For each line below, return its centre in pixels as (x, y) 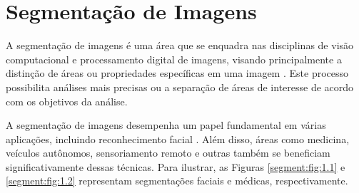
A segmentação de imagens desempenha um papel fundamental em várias (166, 125)
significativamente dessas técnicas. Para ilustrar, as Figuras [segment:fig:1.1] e (176, 166)
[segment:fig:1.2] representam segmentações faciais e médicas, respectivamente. (177, 181)
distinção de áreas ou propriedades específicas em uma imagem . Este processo (177, 73)
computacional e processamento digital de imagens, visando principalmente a (174, 59)
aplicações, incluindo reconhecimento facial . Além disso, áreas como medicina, (178, 139)
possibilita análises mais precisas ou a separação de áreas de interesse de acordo (180, 87)
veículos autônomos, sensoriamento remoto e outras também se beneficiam (168, 153)
